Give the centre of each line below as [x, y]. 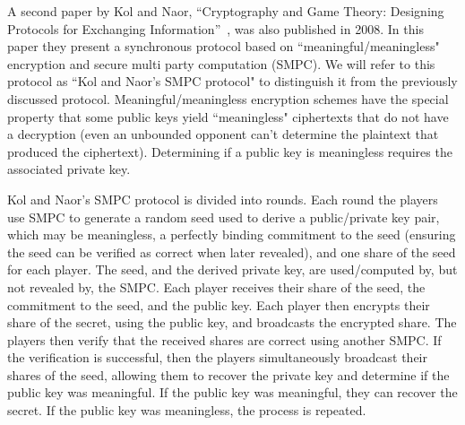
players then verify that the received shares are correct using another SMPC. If [224, 339]
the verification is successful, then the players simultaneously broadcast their [217, 357]
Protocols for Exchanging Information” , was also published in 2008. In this [215, 28]
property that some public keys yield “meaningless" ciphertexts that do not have [228, 116]
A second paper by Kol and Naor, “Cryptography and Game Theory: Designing [226, 11]
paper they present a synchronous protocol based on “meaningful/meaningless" [224, 46]
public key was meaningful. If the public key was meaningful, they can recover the [232, 392]
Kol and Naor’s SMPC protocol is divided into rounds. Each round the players [223, 199]
